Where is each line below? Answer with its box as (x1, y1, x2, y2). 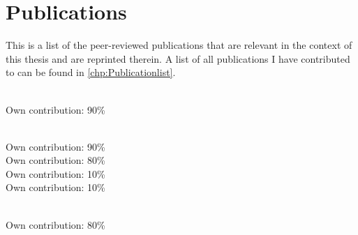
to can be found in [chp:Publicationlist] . (6, 65, 176, 79)
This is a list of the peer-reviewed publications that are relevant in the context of (6, 38, 352, 52)
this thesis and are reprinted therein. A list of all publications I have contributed (6, 51, 350, 66)
